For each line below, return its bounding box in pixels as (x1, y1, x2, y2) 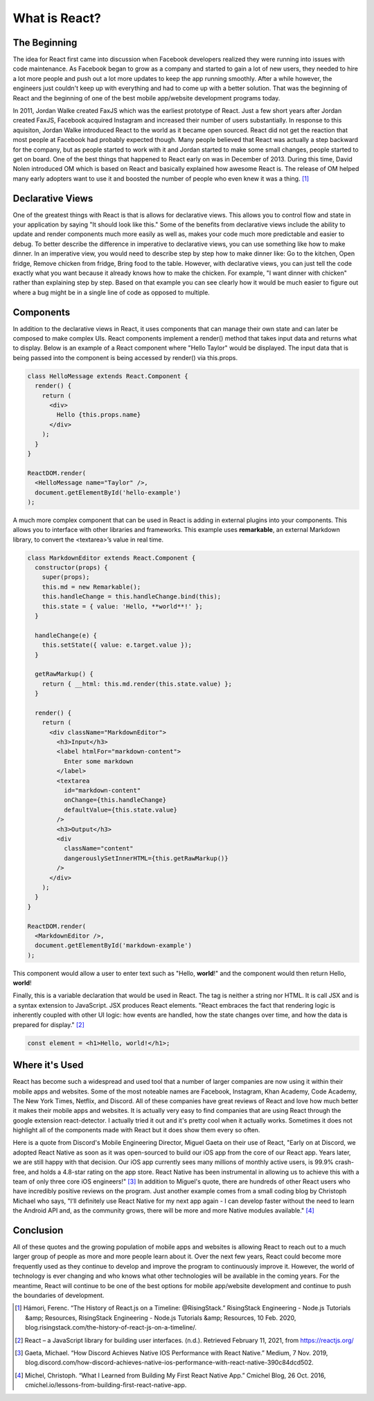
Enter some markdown (63, 757, 134, 765)
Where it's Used (12, 1060, 84, 1071)
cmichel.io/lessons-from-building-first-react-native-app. (25, 1381, 187, 1389)
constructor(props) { (35, 564, 109, 571)
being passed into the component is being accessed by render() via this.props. (12, 353, 238, 362)
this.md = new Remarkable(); (42, 582, 141, 591)
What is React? (12, 10, 102, 26)
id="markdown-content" (63, 787, 141, 794)
